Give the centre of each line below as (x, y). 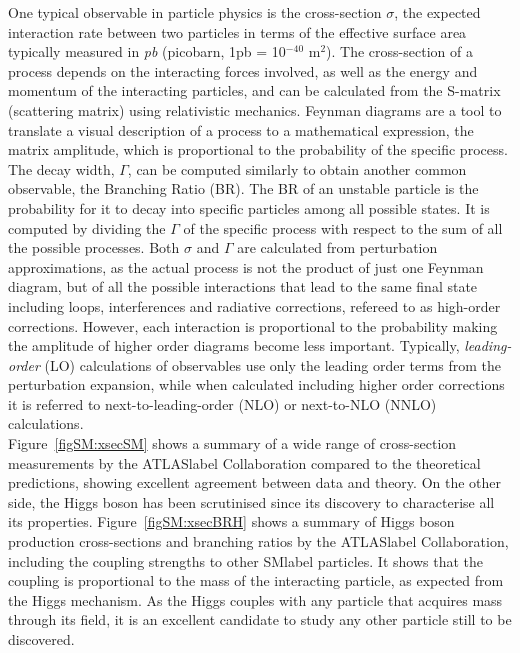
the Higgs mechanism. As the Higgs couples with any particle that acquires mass (255, 599)
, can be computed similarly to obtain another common (297, 168)
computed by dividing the (87, 227)
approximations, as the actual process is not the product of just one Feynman (246, 266)
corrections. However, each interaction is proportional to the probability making (253, 325)
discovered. (41, 639)
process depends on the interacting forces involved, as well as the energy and (243, 70)
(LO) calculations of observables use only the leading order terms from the (273, 364)
